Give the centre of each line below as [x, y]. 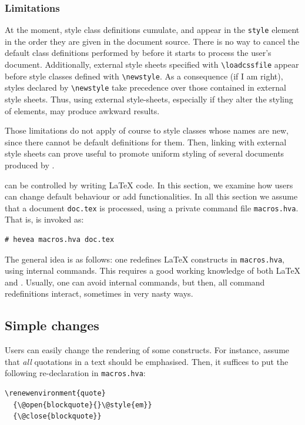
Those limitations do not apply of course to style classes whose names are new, [147, 130]
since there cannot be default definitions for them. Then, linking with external [146, 142]
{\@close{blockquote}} [57, 416]
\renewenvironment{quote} [55, 394]
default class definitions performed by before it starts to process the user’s [138, 53]
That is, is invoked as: [44, 219]
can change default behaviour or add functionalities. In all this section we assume [151, 196]
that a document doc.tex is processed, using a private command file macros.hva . [152, 207]
